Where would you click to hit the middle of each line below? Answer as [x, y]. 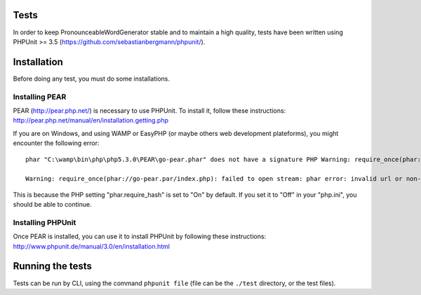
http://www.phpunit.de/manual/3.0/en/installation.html [91, 246]
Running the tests [53, 266]
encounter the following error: [56, 143]
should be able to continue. [52, 205]
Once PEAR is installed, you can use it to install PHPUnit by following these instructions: [140, 236]
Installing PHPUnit [45, 222]
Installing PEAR [40, 97]
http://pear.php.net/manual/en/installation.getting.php [91, 121]
